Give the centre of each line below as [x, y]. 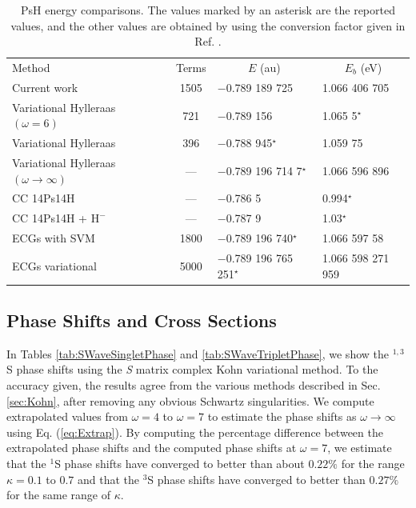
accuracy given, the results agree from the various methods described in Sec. [194, 385]
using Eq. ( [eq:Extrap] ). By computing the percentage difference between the [195, 432]
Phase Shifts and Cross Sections [142, 320]
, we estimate [360, 448]
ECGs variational [54, 265]
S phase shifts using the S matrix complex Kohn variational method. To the [192, 369]
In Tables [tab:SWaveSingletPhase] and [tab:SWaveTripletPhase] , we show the [198, 353]
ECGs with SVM [54, 238]
